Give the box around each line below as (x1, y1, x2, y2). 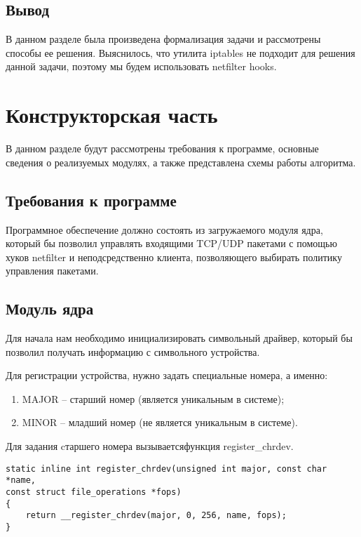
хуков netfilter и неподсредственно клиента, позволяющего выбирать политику (6, 249, 342, 264)
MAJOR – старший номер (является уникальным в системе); (22, 391, 285, 406)
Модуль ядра (6, 298, 94, 319)
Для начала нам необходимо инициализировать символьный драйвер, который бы (6, 331, 353, 345)
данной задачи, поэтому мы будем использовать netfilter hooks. (6, 59, 277, 74)
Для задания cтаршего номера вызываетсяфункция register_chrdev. (6, 439, 294, 453)
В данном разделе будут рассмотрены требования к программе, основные (6, 141, 319, 156)
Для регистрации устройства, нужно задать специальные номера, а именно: (6, 368, 328, 383)
